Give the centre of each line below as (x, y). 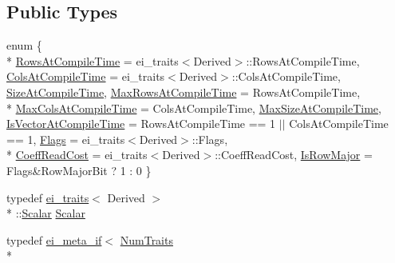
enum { (24, 45)
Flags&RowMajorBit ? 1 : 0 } (79, 170)
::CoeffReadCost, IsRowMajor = (294, 155)
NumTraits (146, 239)
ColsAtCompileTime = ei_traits (86, 76)
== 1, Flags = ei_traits (66, 139)
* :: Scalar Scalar (46, 213)
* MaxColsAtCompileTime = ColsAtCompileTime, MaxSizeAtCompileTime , (194, 108)
